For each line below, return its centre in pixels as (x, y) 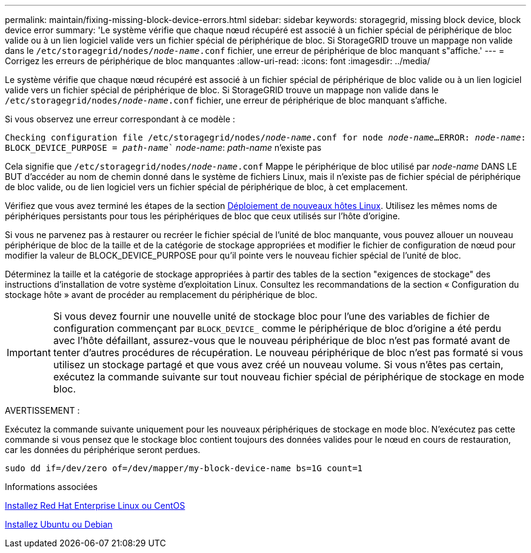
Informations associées (51, 487)
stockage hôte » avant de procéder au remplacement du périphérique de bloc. (161, 295)
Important (29, 353)
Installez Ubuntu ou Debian (59, 524)
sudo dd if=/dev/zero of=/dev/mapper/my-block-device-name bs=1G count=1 (184, 468)
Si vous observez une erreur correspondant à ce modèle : (120, 119)
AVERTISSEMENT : (42, 410)
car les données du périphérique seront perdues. (103, 450)
